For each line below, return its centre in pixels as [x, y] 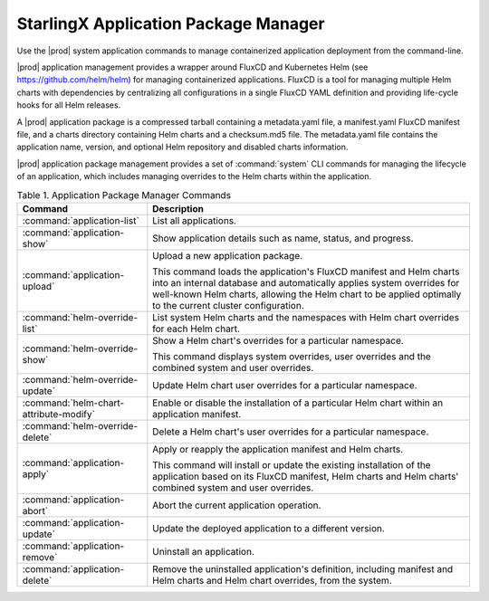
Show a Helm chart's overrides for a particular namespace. [278, 340]
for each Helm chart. [196, 329]
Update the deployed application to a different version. [268, 528]
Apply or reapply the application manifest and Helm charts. [278, 449]
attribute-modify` [58, 414]
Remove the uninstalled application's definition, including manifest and [303, 568]
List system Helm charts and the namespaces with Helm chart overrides [306, 317]
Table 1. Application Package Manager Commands [124, 195]
